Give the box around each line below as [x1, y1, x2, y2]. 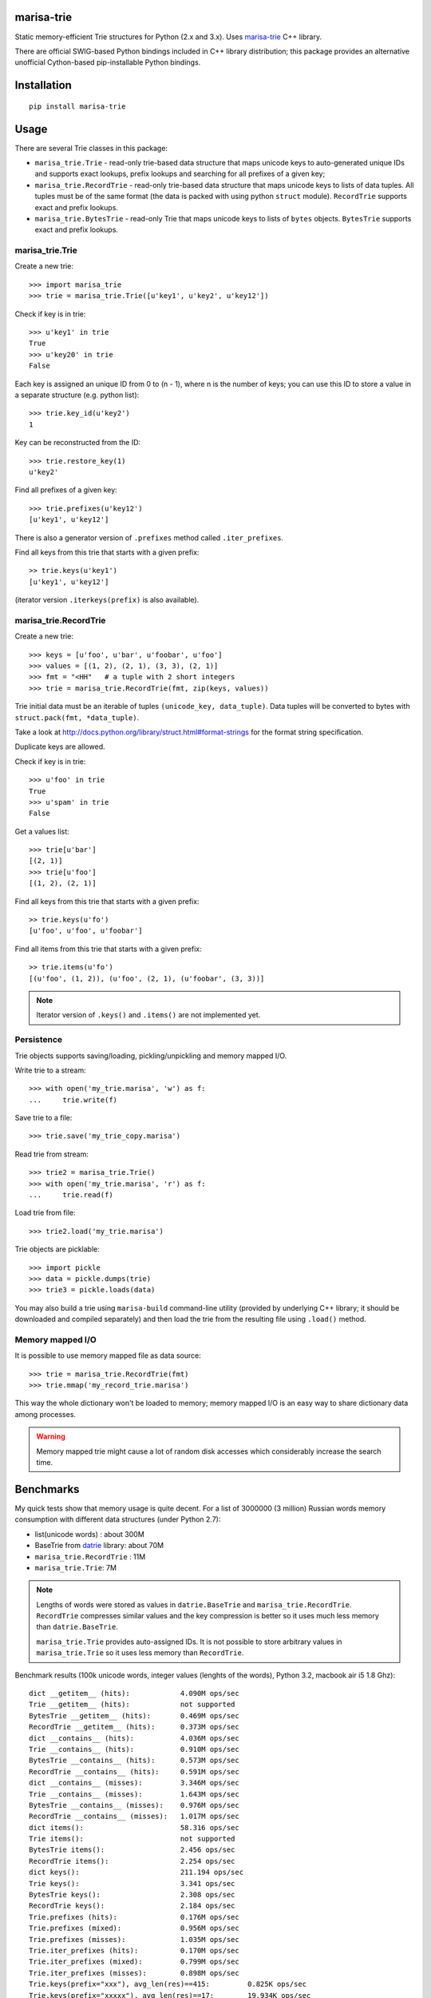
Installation [14, 78, 72, 92]
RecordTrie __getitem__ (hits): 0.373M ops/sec [29, 1722, 239, 1732]
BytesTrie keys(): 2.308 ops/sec [29, 1890, 235, 1900]
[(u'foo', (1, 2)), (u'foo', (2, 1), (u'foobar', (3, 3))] [29, 973, 265, 983]
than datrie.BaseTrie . [36, 1622, 119, 1632]
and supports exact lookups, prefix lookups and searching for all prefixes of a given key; [34, 169, 326, 179]
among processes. [14, 1409, 76, 1419]
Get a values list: [14, 826, 69, 836]
